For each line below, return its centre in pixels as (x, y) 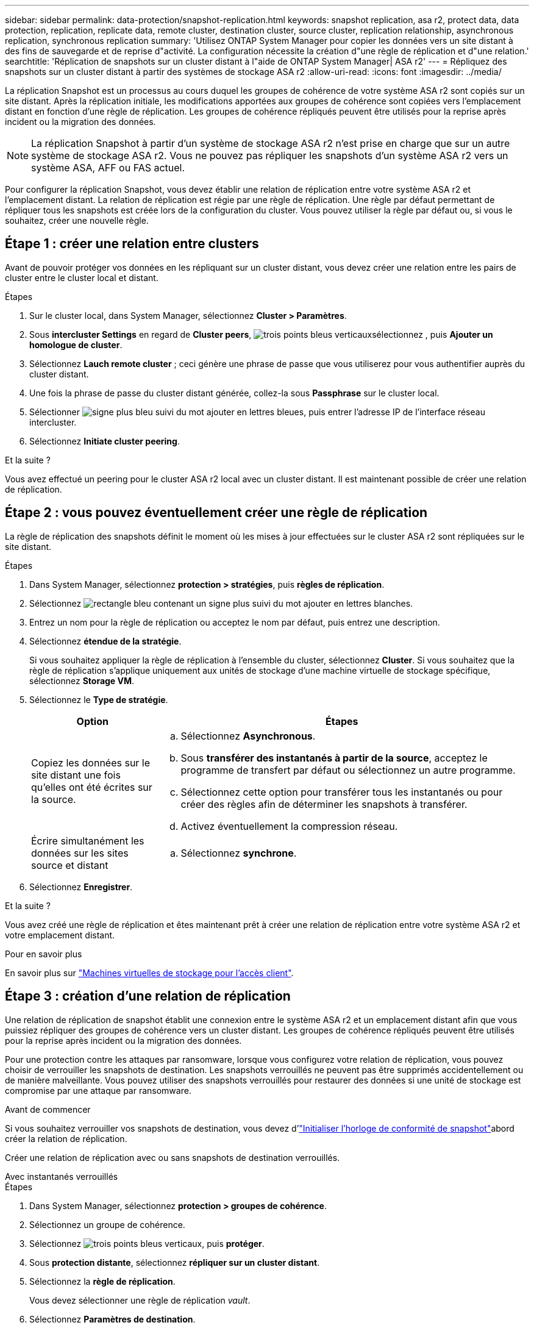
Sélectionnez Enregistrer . (81, 887)
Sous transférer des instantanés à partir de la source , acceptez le (334, 758)
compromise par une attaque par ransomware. (98, 1090)
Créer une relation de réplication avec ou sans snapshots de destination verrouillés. (173, 1157)
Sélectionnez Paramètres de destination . (112, 1319)
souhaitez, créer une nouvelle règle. (77, 220)
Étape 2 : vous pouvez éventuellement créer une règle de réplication (216, 513)
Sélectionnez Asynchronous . (248, 736)
